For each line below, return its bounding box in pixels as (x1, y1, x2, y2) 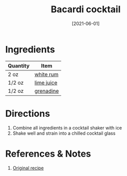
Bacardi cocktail (50, 4, 121, 15)
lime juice (34, 79, 58, 86)
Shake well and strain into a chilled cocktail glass (12, 130, 116, 136)
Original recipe (12, 165, 44, 171)
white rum (34, 70, 59, 78)
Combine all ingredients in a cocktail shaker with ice (12, 124, 122, 131)
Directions (5, 108, 50, 119)
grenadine (34, 87, 59, 94)
